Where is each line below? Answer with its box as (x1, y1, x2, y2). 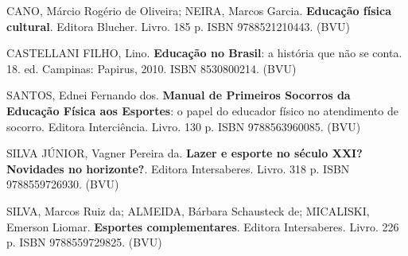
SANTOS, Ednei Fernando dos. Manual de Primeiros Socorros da (6, 87, 351, 103)
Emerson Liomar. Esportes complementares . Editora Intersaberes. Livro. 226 (6, 218, 399, 235)
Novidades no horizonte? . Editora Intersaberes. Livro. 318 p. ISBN (6, 160, 350, 176)
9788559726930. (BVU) (6, 176, 119, 192)
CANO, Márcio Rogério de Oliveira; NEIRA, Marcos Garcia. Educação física (6, 2, 392, 18)
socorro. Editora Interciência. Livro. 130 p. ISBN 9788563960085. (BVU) (6, 118, 361, 134)
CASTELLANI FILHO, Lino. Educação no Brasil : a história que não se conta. (6, 45, 402, 61)
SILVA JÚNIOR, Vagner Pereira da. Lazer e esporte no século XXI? (6, 145, 363, 161)
